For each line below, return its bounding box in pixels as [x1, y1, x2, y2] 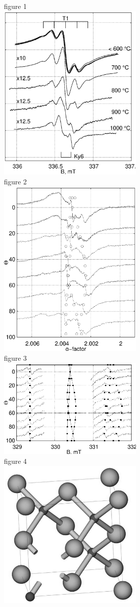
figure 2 [4, 176, 27, 186]
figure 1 [4, 1, 27, 11]
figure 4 [4, 455, 27, 466]
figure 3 [4, 352, 27, 363]
